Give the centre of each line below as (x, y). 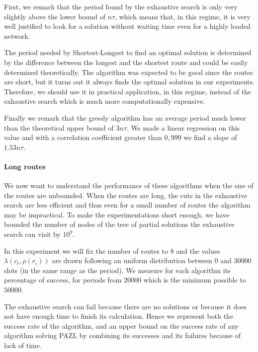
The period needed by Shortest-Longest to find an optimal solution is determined (128, 52)
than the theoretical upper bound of (59, 127)
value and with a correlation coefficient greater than (83, 137)
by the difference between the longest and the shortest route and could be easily (126, 62)
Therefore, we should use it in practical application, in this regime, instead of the (128, 91)
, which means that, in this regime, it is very (183, 16)
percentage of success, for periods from (63, 280)
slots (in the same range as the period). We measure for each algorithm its (117, 270)
